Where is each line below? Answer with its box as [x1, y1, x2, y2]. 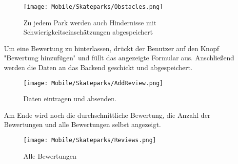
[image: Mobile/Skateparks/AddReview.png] [23, 79, 163, 87]
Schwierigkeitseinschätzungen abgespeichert [23, 27, 153, 37]
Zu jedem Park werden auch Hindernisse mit [23, 17, 157, 27]
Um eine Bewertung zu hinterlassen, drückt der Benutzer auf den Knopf [4, 43, 219, 53]
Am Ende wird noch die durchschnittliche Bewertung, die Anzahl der [4, 109, 211, 120]
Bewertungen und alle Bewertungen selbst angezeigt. [4, 119, 161, 129]
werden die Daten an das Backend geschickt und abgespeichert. [4, 62, 193, 73]
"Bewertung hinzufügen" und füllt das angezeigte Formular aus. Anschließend [4, 53, 235, 63]
